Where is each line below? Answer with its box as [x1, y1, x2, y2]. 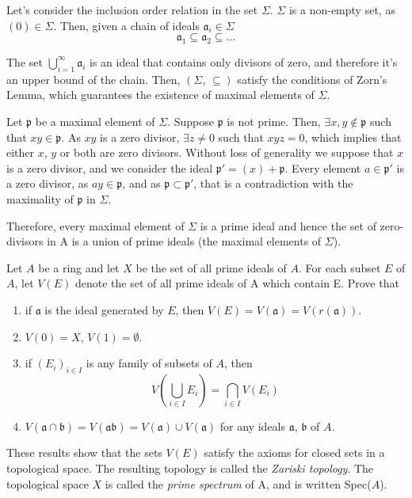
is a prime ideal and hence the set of [200, 217, 376, 234]
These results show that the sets [6, 444, 162, 461]
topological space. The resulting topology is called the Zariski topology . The [6, 460, 374, 477]
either [6, 144, 35, 161]
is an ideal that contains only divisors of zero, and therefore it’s [90, 53, 398, 70]
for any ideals [219, 417, 286, 434]
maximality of [6, 190, 74, 207]
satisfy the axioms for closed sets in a [204, 444, 385, 461]
